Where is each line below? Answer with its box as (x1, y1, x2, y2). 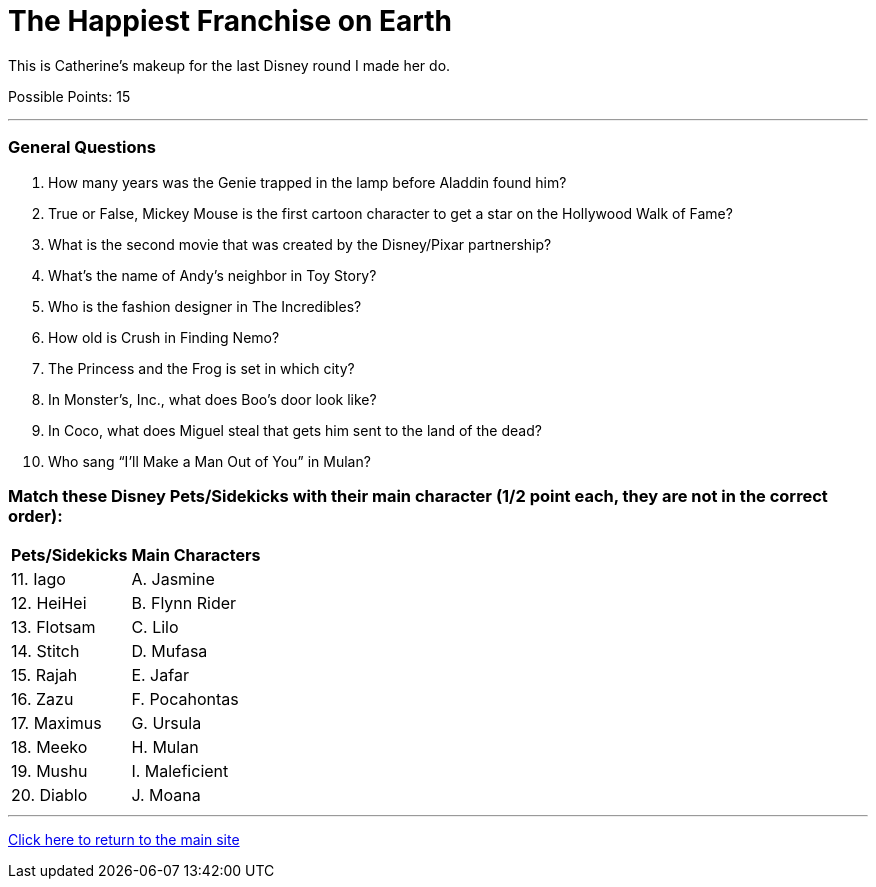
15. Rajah (11, 665, 78, 686)
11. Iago (11, 569, 66, 590)
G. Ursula (131, 713, 202, 734)
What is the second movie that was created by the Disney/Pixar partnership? (48, 235, 552, 253)
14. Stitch (11, 641, 80, 662)
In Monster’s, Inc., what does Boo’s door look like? (48, 390, 377, 408)
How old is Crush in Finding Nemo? (48, 328, 280, 346)
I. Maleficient (131, 761, 229, 782)
